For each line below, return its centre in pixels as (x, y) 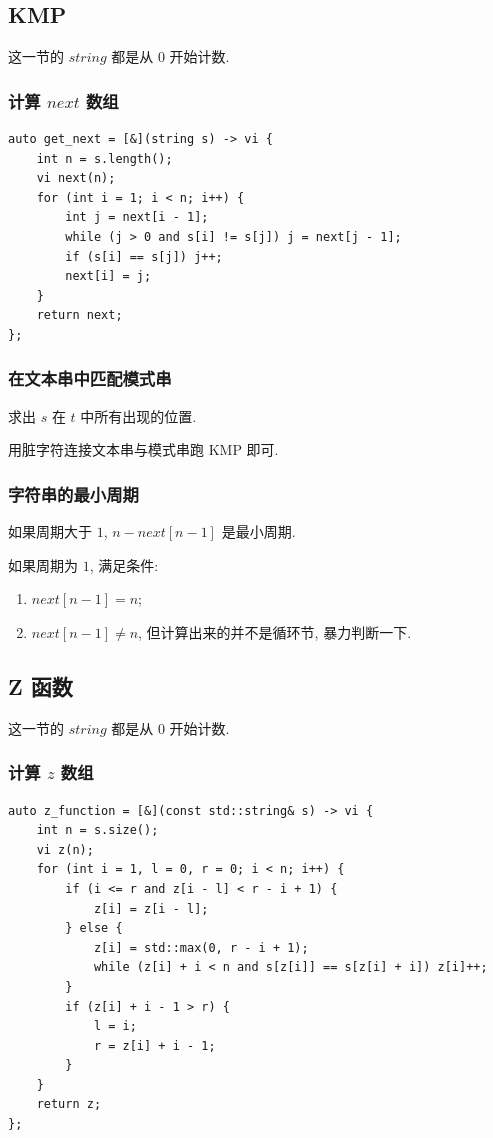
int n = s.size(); (97, 830)
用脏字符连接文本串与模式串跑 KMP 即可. (143, 449)
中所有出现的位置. (138, 415)
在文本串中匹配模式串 (90, 378)
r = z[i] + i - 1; (154, 1045)
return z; (69, 1104)
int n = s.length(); (104, 158)
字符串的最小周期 (73, 493)
